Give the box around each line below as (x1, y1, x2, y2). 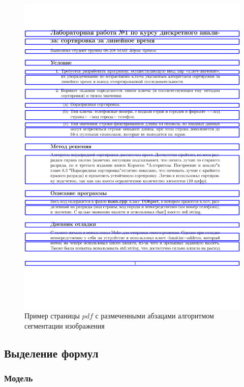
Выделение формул (4, 345, 99, 361)
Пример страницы (24, 310, 80, 321)
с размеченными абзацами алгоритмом (95, 310, 214, 321)
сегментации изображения (24, 320, 105, 331)
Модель (4, 372, 33, 384)
